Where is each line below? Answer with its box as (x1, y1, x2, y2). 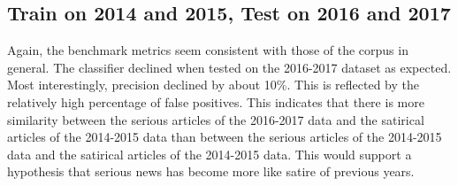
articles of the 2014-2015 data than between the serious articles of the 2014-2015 (7, 128, 442, 146)
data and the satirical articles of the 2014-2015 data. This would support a (7, 144, 412, 163)
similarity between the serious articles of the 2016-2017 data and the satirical (7, 110, 424, 128)
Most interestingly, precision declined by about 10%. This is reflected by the (7, 75, 420, 94)
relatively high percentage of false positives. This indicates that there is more (7, 92, 424, 111)
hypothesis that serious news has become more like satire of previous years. (7, 162, 415, 181)
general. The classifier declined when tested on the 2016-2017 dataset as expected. (7, 58, 452, 76)
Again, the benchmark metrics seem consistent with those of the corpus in (7, 41, 408, 59)
